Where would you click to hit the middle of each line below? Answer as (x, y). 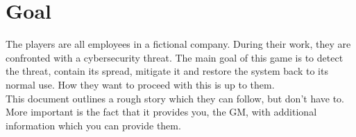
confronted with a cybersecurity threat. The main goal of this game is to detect (175, 57)
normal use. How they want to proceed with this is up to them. (140, 84)
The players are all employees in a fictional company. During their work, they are (178, 44)
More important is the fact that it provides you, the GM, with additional (161, 112)
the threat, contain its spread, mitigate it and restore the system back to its (167, 71)
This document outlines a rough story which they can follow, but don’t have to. (175, 98)
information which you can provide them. (93, 125)
